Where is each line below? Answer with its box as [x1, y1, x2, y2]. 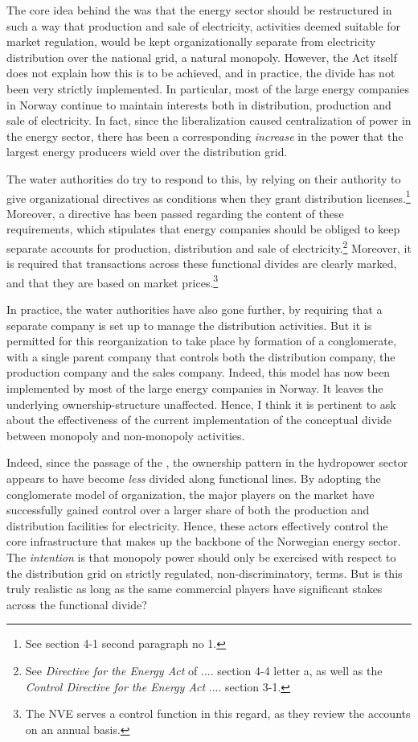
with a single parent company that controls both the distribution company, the [6, 348, 395, 365]
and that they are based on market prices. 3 [6, 271, 219, 291]
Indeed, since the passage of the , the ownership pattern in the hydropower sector [6, 454, 408, 471]
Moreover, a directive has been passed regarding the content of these [6, 204, 344, 221]
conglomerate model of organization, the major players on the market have [6, 485, 375, 502]
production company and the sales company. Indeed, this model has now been [6, 364, 391, 381]
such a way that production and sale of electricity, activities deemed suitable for [6, 17, 401, 34]
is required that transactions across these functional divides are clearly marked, [6, 255, 397, 272]
